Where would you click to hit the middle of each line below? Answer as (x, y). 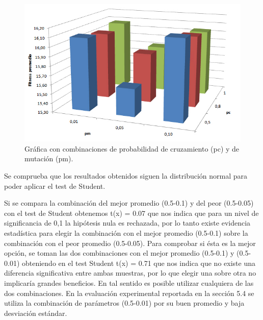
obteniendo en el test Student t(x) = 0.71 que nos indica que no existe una (138, 263)
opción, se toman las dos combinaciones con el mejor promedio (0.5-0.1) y (119, 253)
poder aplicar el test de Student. (55, 186)
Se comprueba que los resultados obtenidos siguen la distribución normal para (126, 176)
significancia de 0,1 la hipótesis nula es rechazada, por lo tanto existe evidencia (127, 223)
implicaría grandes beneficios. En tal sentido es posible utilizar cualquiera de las (129, 282)
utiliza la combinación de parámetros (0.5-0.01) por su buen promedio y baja (124, 303)
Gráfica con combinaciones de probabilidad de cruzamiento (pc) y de (132, 148)
